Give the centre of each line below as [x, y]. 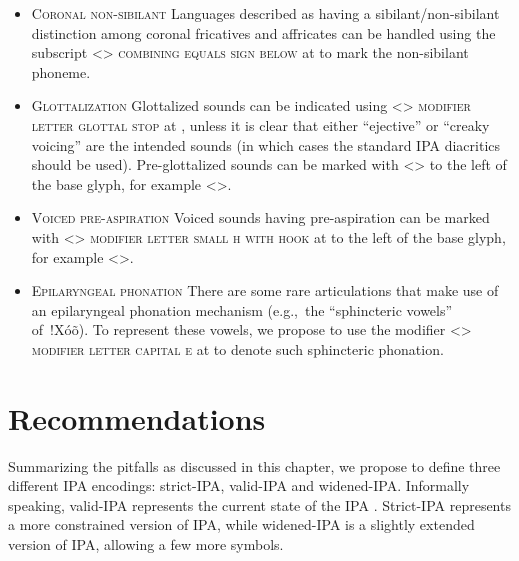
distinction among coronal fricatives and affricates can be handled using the [263, 32]
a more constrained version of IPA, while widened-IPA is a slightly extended [241, 524]
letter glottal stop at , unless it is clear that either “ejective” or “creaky [260, 124]
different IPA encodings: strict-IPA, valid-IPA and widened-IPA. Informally [239, 485]
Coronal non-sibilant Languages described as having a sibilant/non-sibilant [265, 13]
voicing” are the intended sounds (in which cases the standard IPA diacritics [266, 144]
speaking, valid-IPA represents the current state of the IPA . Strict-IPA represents [259, 504]
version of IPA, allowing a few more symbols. [146, 544]
